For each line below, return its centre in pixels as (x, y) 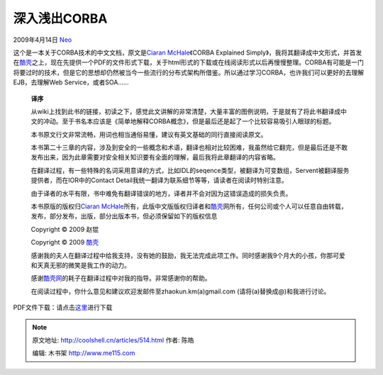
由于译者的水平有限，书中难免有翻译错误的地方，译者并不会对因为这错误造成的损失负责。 (161, 193)
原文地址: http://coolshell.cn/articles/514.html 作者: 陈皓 (113, 340)
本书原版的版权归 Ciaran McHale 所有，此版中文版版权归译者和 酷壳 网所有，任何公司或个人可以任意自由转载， (189, 206)
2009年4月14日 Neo (43, 40)
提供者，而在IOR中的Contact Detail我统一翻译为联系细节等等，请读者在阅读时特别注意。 (159, 180)
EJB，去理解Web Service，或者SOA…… (71, 82)
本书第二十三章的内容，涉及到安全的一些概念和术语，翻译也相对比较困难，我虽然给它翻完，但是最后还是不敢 (189, 147)
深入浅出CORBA (60, 18)
